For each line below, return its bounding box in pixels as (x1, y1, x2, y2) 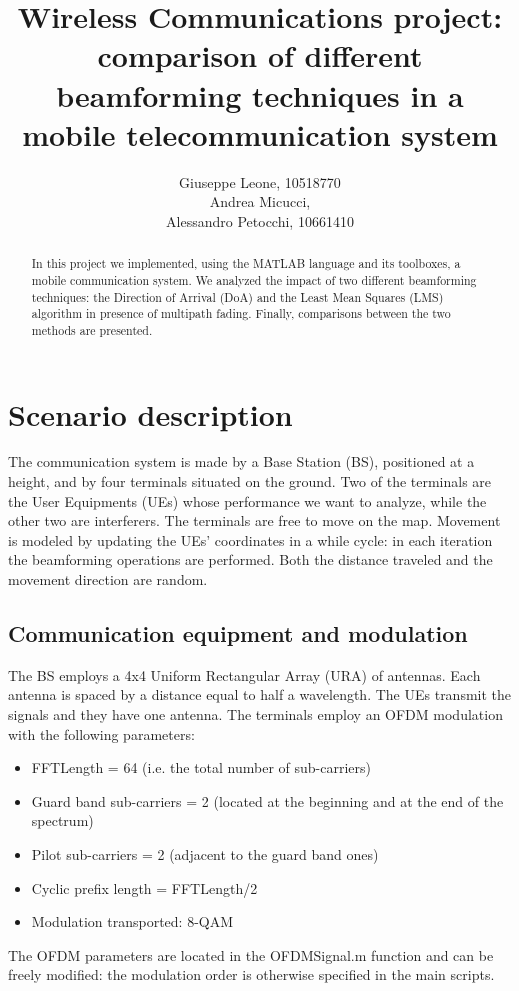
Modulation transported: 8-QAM (31, 911, 234, 932)
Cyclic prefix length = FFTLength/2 (31, 877, 258, 898)
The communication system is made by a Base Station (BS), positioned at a (8, 451, 475, 472)
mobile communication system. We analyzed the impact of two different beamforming (31, 271, 477, 288)
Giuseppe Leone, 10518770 (179, 171, 341, 192)
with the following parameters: (8, 723, 195, 744)
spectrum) (31, 810, 94, 831)
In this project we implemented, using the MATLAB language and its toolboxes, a (31, 255, 461, 272)
